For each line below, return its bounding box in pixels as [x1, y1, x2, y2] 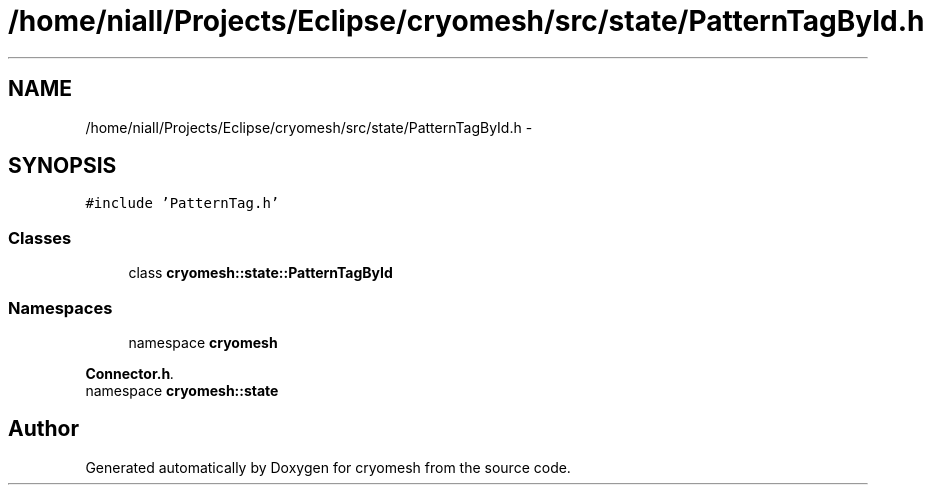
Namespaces [8, 297, 113, 318]
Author [8, 416, 79, 442]
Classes [8, 227, 72, 248]
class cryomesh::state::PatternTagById [128, 264, 393, 282]
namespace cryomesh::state [85, 381, 279, 399]
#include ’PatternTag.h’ [85, 195, 280, 212]
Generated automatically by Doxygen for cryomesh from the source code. [85, 458, 571, 476]
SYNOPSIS [8, 153, 117, 179]
